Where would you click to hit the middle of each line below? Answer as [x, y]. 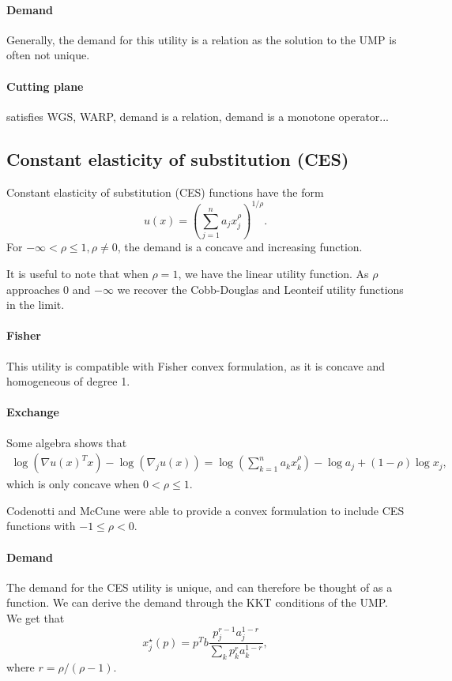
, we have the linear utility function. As [273, 273]
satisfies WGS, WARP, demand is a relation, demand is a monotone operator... [198, 116]
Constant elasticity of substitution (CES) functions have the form [165, 192]
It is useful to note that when [77, 273]
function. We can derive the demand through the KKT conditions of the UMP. [198, 602]
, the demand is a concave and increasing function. [240, 247]
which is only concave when [73, 484]
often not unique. [48, 55]
